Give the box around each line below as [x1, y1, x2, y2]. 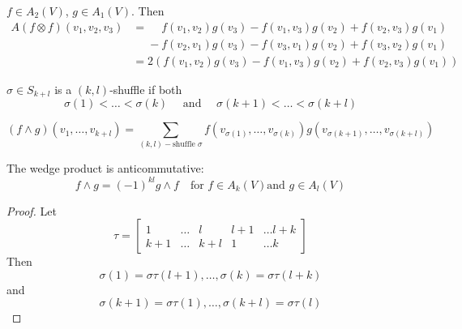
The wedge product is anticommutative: [6, 160, 204, 177]
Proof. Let [6, 202, 57, 219]
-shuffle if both [109, 80, 182, 97]
